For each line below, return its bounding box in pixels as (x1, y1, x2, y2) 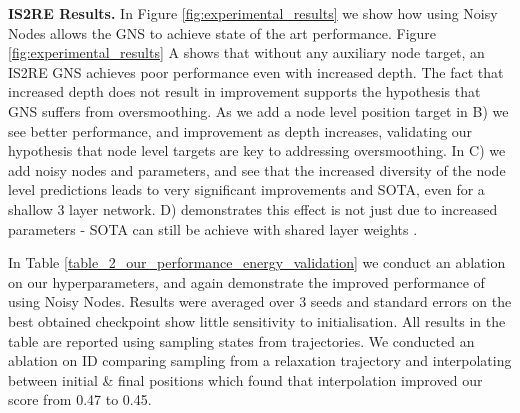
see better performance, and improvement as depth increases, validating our (8, 120, 473, 141)
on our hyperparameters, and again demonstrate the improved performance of (8, 271, 485, 292)
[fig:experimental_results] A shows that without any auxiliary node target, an (8, 42, 485, 63)
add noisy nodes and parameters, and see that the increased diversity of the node (8, 159, 506, 180)
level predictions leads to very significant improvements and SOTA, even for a (8, 179, 485, 200)
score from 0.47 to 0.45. (8, 389, 152, 410)
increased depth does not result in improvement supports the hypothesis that (8, 81, 481, 102)
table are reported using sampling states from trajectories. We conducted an (8, 330, 475, 351)
